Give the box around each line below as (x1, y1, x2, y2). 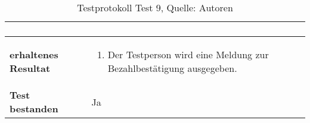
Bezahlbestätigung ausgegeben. (107, 61, 237, 75)
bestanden (10, 102, 58, 115)
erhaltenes (10, 48, 58, 61)
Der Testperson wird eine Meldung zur (107, 48, 269, 61)
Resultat (10, 61, 51, 75)
